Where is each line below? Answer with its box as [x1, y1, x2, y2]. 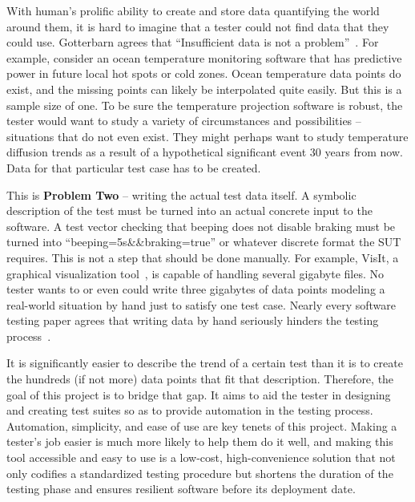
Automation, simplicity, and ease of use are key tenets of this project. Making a [6, 417, 397, 434]
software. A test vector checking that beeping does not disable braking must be [6, 217, 396, 234]
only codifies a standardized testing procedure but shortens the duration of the [6, 464, 393, 481]
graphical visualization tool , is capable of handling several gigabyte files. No [6, 265, 384, 281]
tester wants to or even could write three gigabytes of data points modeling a [6, 281, 385, 298]
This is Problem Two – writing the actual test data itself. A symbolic [6, 186, 357, 203]
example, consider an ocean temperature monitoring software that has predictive [6, 49, 402, 66]
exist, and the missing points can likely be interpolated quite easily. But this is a [6, 80, 402, 97]
